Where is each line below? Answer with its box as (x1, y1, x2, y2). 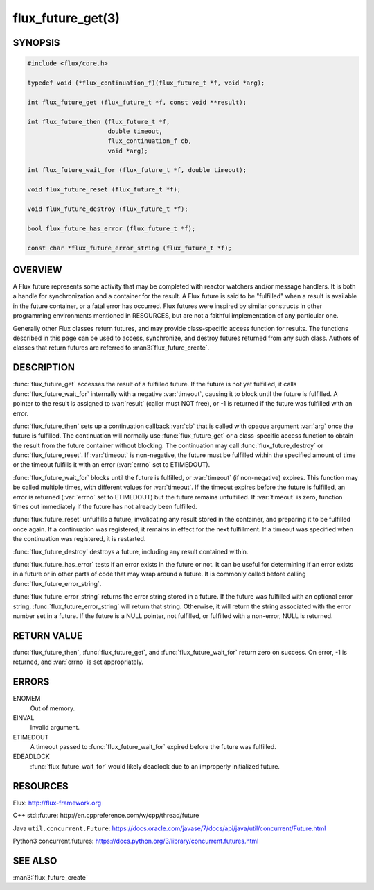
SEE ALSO (12, 855, 57, 866)
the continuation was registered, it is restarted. (12, 535, 146, 543)
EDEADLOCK (12, 753, 50, 761)
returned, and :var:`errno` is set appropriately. (12, 658, 143, 666)
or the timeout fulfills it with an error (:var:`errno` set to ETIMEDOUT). (12, 461, 211, 469)
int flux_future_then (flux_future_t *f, (27, 118, 170, 126)
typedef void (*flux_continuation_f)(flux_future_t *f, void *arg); (27, 78, 265, 87)
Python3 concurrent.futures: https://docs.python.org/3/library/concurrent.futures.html (12, 837, 259, 845)
